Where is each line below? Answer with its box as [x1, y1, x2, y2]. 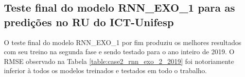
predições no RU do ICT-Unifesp [4, 14, 174, 29]
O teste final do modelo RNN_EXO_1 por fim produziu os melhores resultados [4, 37, 242, 47]
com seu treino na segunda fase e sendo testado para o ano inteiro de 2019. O [4, 46, 235, 57]
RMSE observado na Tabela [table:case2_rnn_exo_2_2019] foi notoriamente [4, 56, 234, 66]
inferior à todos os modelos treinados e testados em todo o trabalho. [4, 65, 207, 76]
